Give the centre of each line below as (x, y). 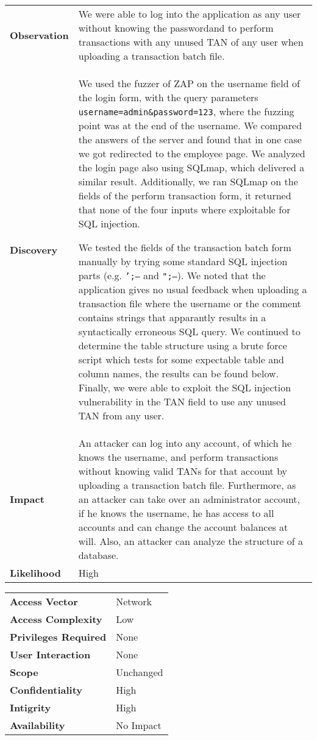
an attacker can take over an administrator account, (189, 499)
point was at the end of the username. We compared (190, 125)
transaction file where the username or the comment (190, 303)
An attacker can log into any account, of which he (185, 443)
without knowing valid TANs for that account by (183, 471)
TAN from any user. (121, 415)
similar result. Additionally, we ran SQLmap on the (188, 181)
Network (134, 601)
